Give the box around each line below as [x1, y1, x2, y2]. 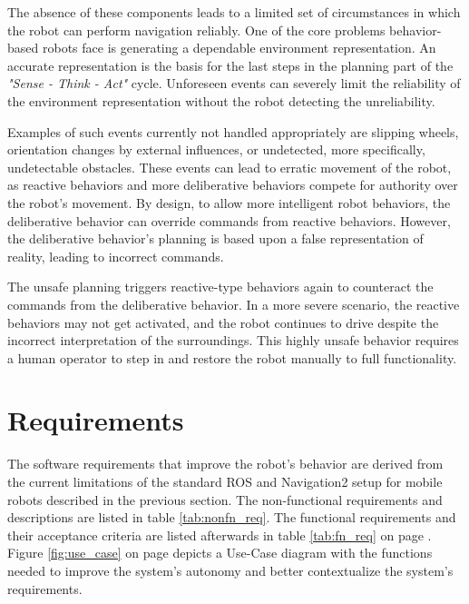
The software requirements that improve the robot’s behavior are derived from [7, 454, 444, 473]
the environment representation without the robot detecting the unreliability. [7, 91, 435, 110]
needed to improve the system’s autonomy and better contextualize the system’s [7, 560, 454, 579]
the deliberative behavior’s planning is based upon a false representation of [7, 229, 424, 248]
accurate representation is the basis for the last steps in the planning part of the [7, 55, 454, 74]
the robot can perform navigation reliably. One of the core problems [7, 20, 386, 39]
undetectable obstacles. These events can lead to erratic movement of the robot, [7, 157, 452, 176]
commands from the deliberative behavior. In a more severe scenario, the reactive [7, 294, 460, 313]
